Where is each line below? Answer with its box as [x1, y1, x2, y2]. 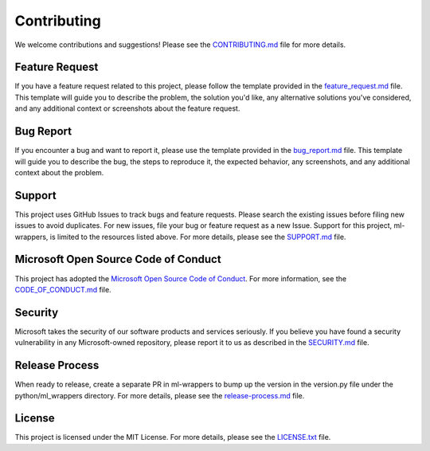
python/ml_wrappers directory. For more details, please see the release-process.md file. [14, 390, 305, 400]
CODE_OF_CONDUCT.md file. [14, 284, 111, 294]
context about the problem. [14, 167, 104, 177]
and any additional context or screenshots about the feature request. [14, 104, 240, 113]
